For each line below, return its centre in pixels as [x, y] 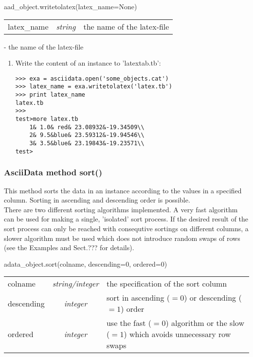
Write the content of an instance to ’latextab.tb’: [88, 63]
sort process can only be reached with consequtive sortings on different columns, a [126, 228]
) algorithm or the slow [205, 323]
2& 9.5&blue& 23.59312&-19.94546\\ [87, 135]
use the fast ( [129, 323]
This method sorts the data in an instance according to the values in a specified [123, 190]
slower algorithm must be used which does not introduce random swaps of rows [122, 238]
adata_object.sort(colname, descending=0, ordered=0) [86, 263]
